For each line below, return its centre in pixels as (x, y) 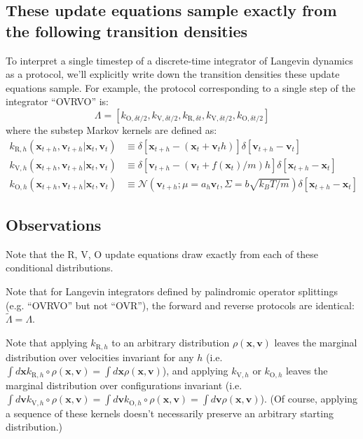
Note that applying (47, 343)
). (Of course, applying (309, 399)
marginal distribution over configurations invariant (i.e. (124, 385)
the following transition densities (127, 31)
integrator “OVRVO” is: (57, 101)
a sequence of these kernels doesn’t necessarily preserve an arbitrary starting (170, 413)
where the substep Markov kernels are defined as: (111, 129)
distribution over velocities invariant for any (100, 357)
